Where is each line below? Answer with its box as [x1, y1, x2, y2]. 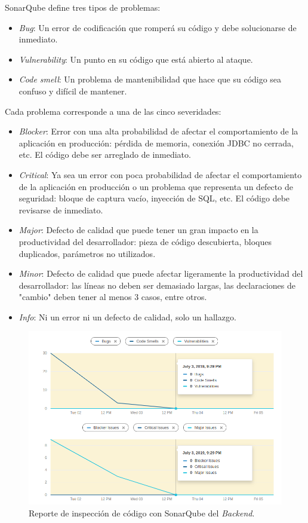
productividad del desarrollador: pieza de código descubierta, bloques [19, 235, 272, 247]
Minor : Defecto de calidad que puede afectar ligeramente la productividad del [19, 267, 303, 280]
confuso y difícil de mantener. [19, 84, 127, 97]
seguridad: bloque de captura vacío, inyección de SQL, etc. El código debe [19, 192, 290, 204]
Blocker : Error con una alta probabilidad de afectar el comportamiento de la [19, 125, 298, 137]
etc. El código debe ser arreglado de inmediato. [19, 148, 191, 161]
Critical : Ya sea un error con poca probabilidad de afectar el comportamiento [19, 168, 302, 181]
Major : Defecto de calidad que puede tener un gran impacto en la [19, 224, 258, 236]
